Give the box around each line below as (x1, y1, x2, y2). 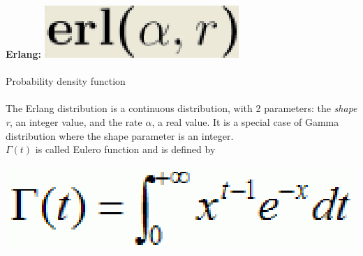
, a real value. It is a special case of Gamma (151, 114, 339, 129)
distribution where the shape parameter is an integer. (6, 128, 234, 143)
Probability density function (6, 74, 126, 88)
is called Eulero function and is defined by (35, 142, 216, 157)
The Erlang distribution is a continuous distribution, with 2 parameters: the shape (6, 101, 357, 115)
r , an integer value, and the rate (6, 114, 142, 129)
